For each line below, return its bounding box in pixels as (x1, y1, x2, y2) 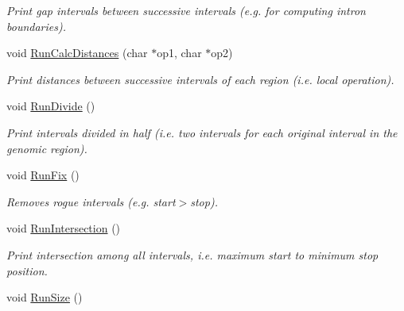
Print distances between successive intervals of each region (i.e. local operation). (6, 71, 394, 87)
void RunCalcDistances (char (6, 44, 148, 61)
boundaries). (6, 17, 66, 34)
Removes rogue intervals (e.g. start (6, 193, 176, 209)
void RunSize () (6, 289, 83, 305)
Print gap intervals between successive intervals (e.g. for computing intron (6, 2, 366, 18)
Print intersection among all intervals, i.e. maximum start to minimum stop (6, 246, 379, 263)
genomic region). (6, 140, 87, 156)
